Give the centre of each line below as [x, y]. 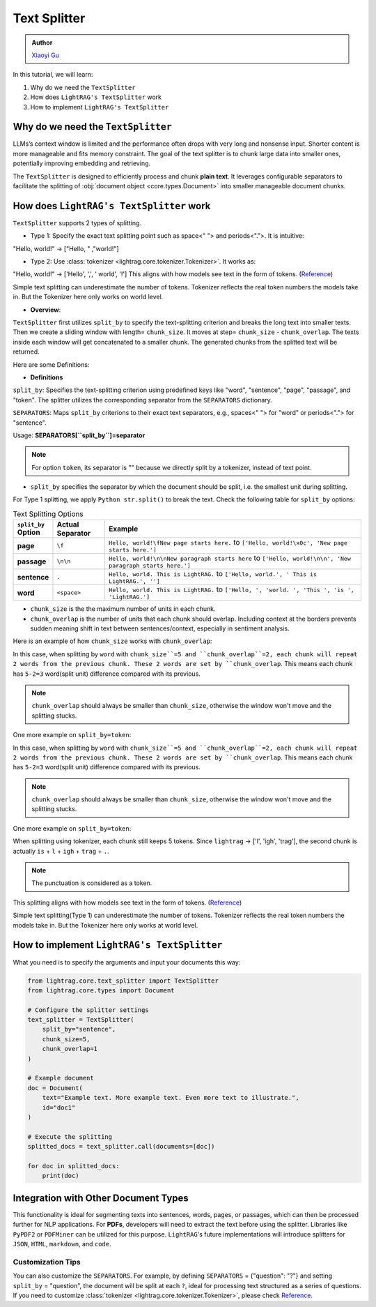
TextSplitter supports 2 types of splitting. [77, 222]
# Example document [61, 1078]
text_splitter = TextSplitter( [81, 1020]
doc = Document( [55, 1088]
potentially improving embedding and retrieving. [82, 163]
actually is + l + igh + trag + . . [61, 851]
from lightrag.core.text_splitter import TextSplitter [123, 981]
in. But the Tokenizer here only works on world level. [88, 297]
